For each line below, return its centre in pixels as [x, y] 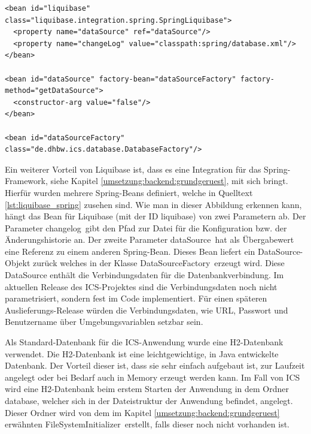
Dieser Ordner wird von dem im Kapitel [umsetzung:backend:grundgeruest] [142, 412]
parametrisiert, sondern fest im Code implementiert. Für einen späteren [136, 298]
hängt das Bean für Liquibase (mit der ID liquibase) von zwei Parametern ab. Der [155, 216]
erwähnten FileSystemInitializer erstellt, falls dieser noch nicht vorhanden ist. [147, 424]
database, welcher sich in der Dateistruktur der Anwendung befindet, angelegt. [149, 400]
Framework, [26, 181]
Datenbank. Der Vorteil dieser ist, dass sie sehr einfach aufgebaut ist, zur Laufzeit [155, 365]
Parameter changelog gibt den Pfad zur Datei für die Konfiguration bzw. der [146, 227]
